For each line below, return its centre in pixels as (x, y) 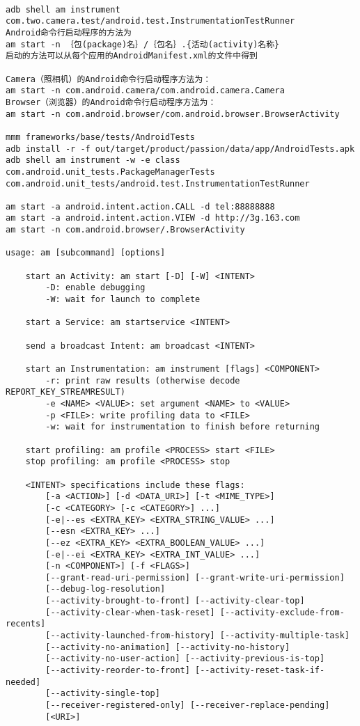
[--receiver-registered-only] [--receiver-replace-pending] (188, 705)
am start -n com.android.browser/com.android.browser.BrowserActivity (173, 114)
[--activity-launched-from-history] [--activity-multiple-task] (197, 636)
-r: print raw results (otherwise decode (143, 380)
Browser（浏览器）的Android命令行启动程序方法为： (111, 102)
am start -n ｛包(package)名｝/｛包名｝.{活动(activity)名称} (143, 44)
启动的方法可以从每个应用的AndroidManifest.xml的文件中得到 (132, 56)
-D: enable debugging (95, 288)
